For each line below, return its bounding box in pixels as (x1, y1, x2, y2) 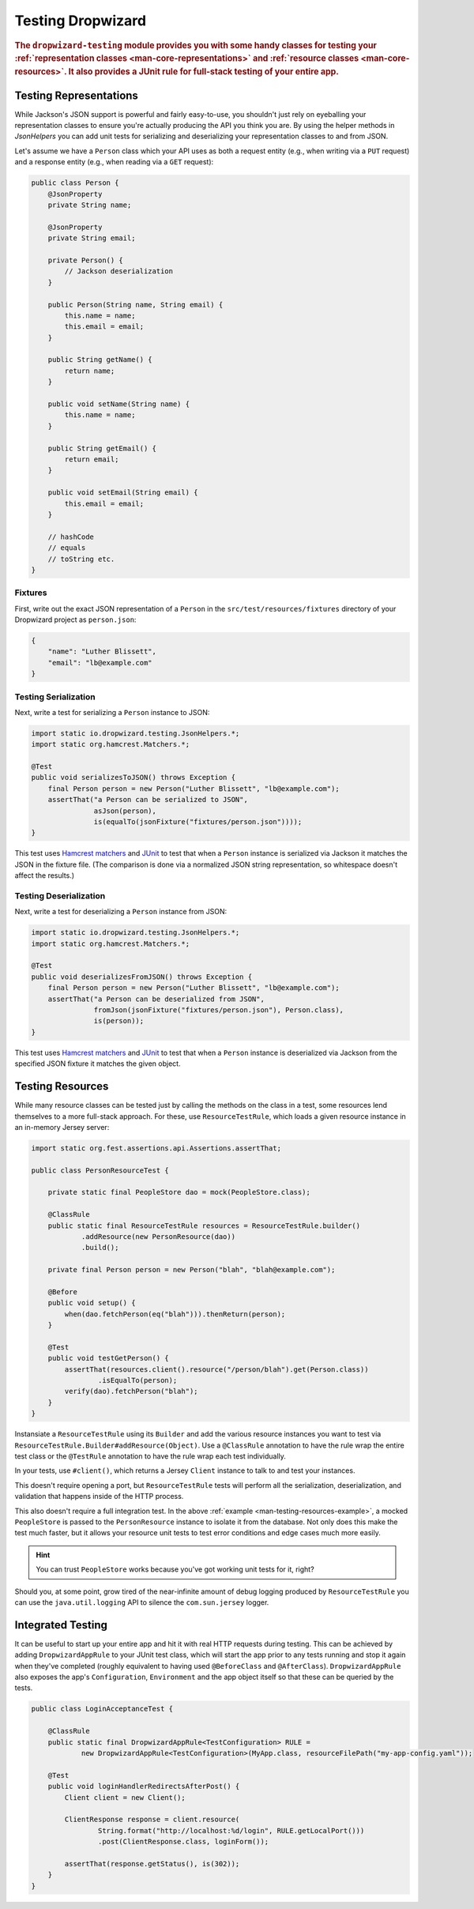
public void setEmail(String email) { (47, 488, 198, 497)
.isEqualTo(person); (97, 1376, 178, 1385)
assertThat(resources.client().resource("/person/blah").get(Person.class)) (64, 1365, 369, 1374)
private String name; (47, 201, 132, 209)
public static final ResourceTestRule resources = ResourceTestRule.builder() (47, 1221, 361, 1230)
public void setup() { (47, 1298, 136, 1308)
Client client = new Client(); (64, 1793, 186, 1802)
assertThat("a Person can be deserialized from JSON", (47, 994, 265, 1003)
